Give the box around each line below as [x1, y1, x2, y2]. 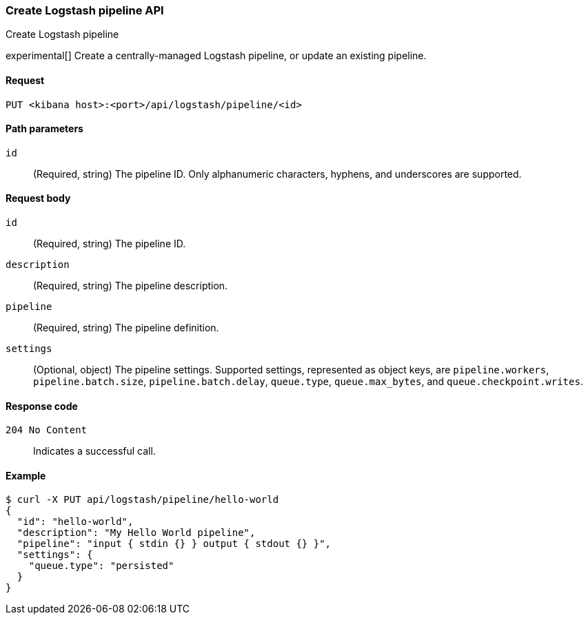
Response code [6, 400, 78, 412]
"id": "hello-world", [17, 516, 134, 528]
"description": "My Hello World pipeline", [17, 527, 256, 539]
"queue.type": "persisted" [28, 560, 174, 572]
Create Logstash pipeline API [6, 3, 164, 17]
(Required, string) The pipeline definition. [33, 322, 219, 334]
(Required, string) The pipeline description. [33, 280, 228, 292]
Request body [6, 192, 71, 205]
